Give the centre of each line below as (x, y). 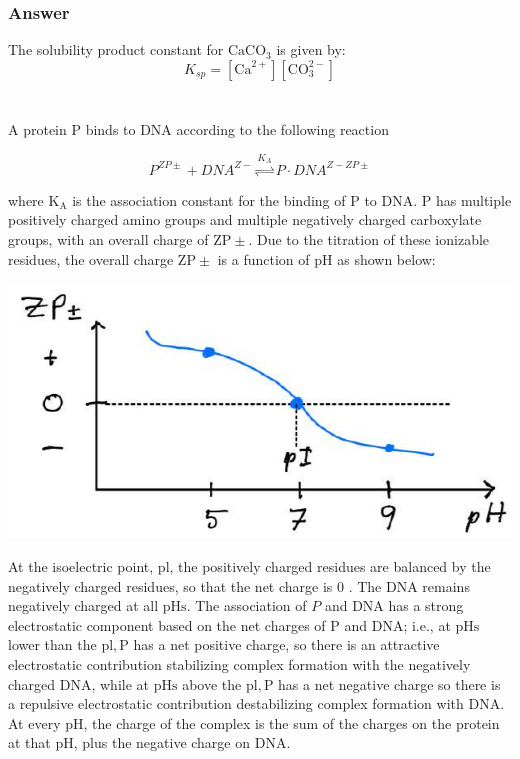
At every (34, 722)
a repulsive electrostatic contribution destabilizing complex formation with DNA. (256, 703)
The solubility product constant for (116, 49)
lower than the (52, 644)
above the (212, 683)
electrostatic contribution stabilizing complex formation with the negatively (239, 663)
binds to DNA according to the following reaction (237, 129)
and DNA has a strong (394, 605)
